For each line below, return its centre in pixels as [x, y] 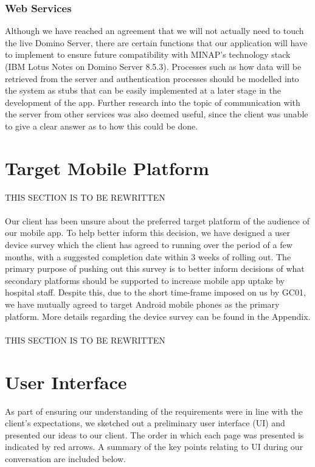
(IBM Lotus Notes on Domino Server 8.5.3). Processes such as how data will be [153, 66]
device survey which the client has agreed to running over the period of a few [149, 245]
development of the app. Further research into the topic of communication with [153, 102]
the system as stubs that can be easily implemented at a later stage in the [143, 90]
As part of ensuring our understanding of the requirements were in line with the [154, 411]
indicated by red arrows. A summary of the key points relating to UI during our [154, 447]
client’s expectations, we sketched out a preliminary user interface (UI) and [145, 423]
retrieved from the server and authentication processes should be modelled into [152, 78]
